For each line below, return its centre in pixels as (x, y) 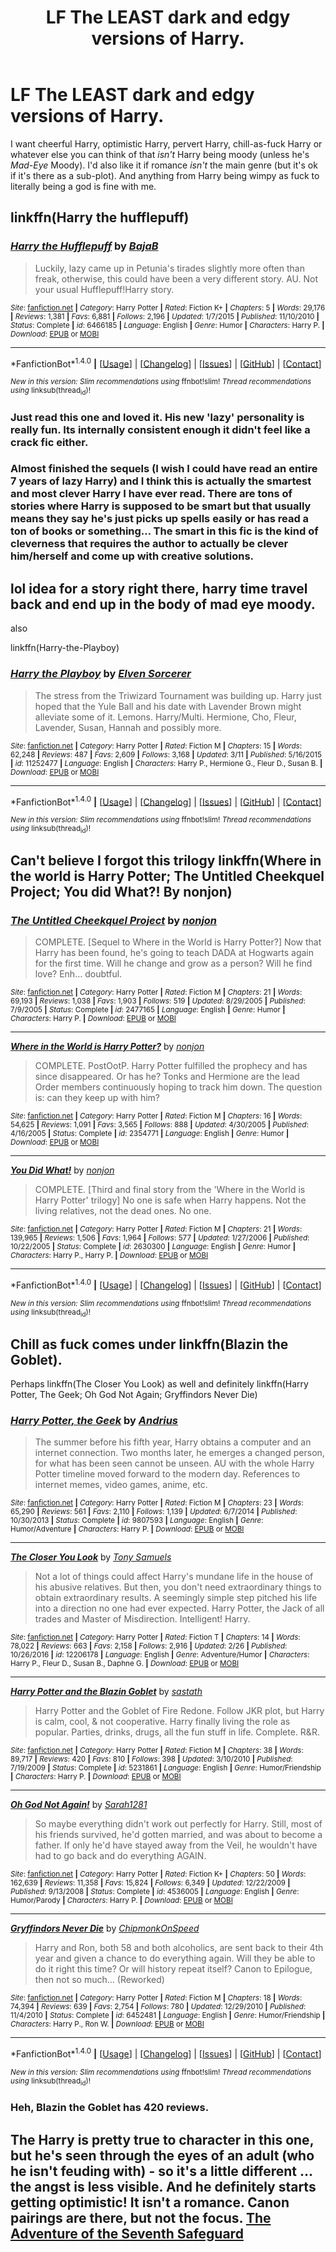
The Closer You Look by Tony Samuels (91, 1557)
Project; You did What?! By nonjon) (121, 891)
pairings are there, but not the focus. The (141, 2217)
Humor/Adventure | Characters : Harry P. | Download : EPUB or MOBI (127, 1529)
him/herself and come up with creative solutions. (132, 556)
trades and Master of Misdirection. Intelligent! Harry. (142, 1619)
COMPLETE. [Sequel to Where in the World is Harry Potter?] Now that (178, 942)
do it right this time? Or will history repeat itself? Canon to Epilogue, (173, 1969)
